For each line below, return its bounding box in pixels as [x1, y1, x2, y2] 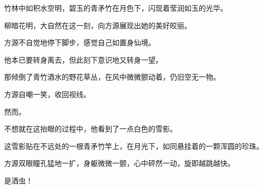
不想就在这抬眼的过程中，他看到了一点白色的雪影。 [4, 123, 177, 134]
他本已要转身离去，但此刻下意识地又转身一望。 [4, 54, 163, 65]
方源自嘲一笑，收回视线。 [4, 88, 91, 99]
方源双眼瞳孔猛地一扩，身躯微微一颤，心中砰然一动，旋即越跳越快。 [4, 158, 235, 168]
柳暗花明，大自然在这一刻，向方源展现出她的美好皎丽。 [4, 20, 191, 30]
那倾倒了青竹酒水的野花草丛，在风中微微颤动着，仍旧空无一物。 [4, 71, 220, 82]
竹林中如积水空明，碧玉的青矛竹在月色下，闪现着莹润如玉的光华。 [4, 3, 227, 13]
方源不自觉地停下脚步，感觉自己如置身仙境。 [4, 37, 155, 48]
